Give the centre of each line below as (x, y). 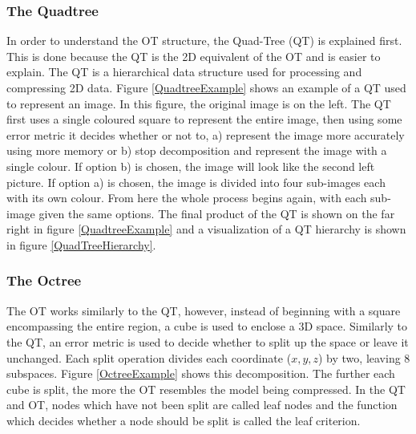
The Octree (44, 280)
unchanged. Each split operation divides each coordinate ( (149, 357)
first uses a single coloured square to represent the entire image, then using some (204, 119)
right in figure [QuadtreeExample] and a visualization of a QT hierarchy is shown (206, 229)
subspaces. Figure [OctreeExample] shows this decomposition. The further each (201, 373)
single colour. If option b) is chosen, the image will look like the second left (191, 166)
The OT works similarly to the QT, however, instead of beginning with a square (204, 310)
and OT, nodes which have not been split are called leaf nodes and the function (202, 405)
